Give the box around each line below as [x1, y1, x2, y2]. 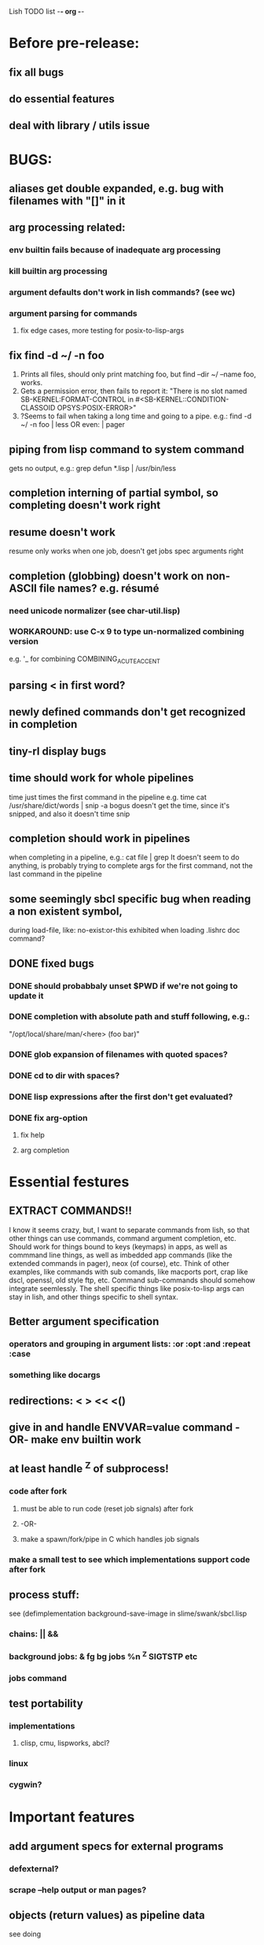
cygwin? [9, 1780, 42, 1791]
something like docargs [9, 1370, 101, 1381]
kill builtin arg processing [9, 265, 108, 277]
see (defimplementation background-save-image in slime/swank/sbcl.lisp [9, 1609, 247, 1618]
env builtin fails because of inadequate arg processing [9, 244, 221, 255]
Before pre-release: [9, 35, 140, 52]
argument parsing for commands [9, 308, 138, 319]
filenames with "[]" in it [9, 194, 126, 207]
